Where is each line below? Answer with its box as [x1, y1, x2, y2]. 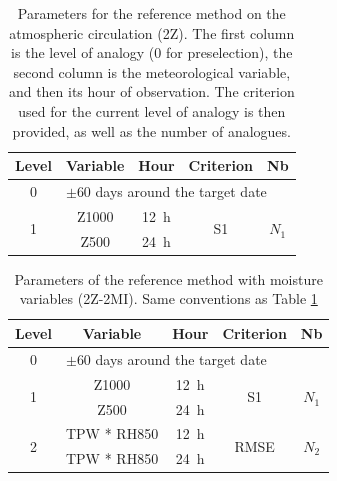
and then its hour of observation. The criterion [8, 81, 295, 102]
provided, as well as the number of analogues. [12, 120, 291, 141]
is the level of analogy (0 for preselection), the [11, 42, 293, 63]
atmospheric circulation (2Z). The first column [9, 22, 295, 43]
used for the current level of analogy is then [18, 100, 286, 121]
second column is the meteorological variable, [13, 61, 291, 82]
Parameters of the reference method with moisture [14, 268, 323, 289]
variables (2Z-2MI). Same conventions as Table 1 [19, 288, 318, 309]
